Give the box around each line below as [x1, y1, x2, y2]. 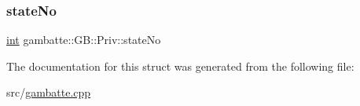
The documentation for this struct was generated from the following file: [6, 57, 354, 74]
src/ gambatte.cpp [6, 84, 91, 101]
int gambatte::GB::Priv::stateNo [6, 31, 161, 48]
